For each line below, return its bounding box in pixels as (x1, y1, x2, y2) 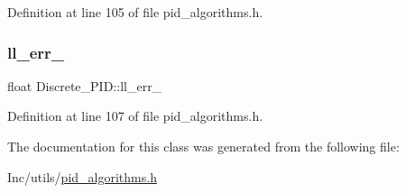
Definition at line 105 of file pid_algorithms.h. (7, 3, 263, 21)
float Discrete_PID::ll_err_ (7, 76, 162, 95)
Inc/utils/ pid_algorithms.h (7, 167, 157, 186)
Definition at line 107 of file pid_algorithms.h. (7, 106, 263, 125)
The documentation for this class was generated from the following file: (7, 137, 400, 155)
